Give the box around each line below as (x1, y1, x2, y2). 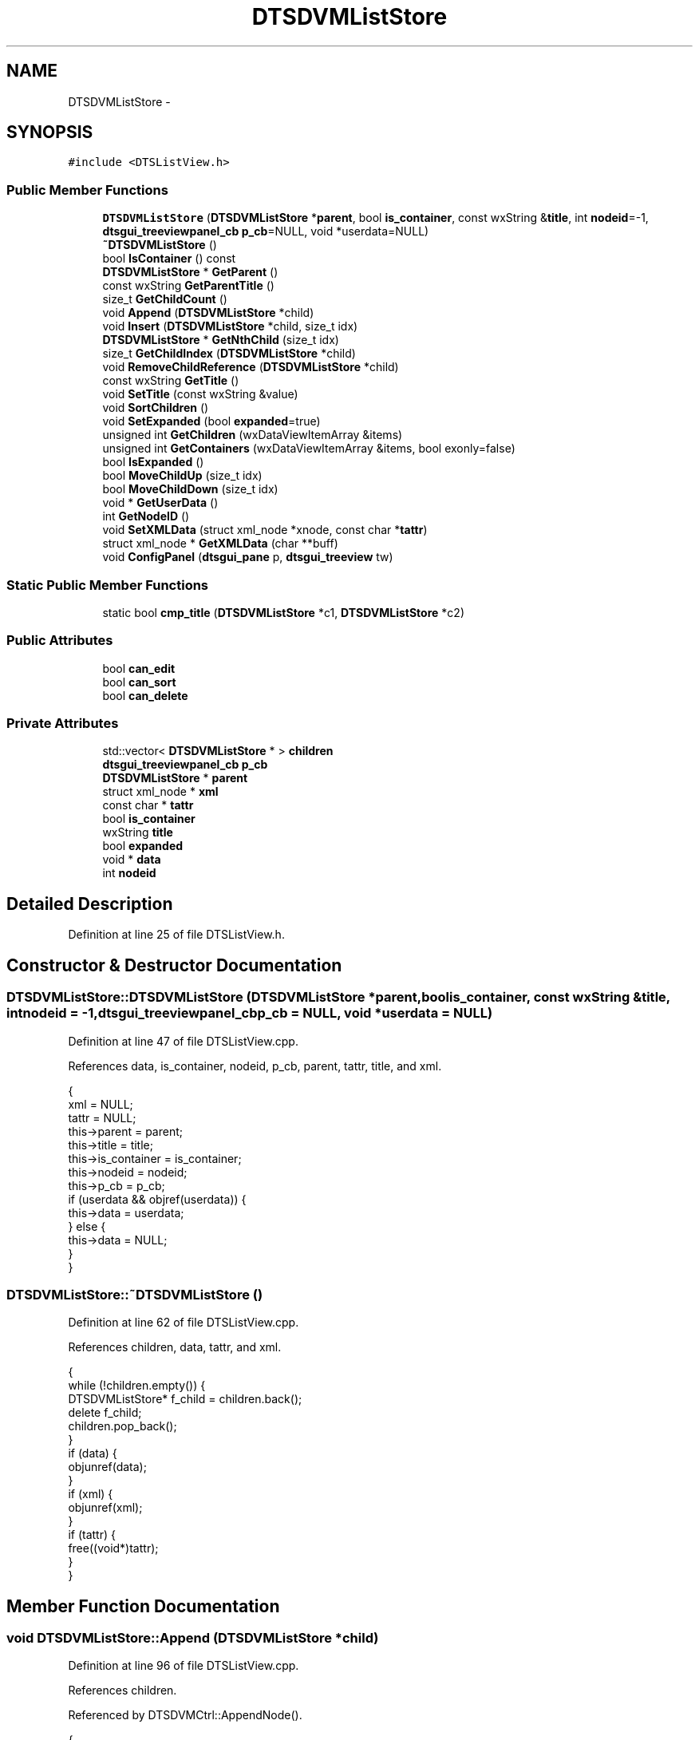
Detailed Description (6, 893, 173, 914)
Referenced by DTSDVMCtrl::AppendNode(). (68, 1708, 302, 1722)
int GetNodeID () (102, 509, 190, 524)
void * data (102, 852, 161, 867)
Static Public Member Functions (6, 576, 209, 593)
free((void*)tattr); (68, 1541, 159, 1556)
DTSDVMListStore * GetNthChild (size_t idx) (102, 333, 339, 347)
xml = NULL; (68, 1097, 133, 1111)
